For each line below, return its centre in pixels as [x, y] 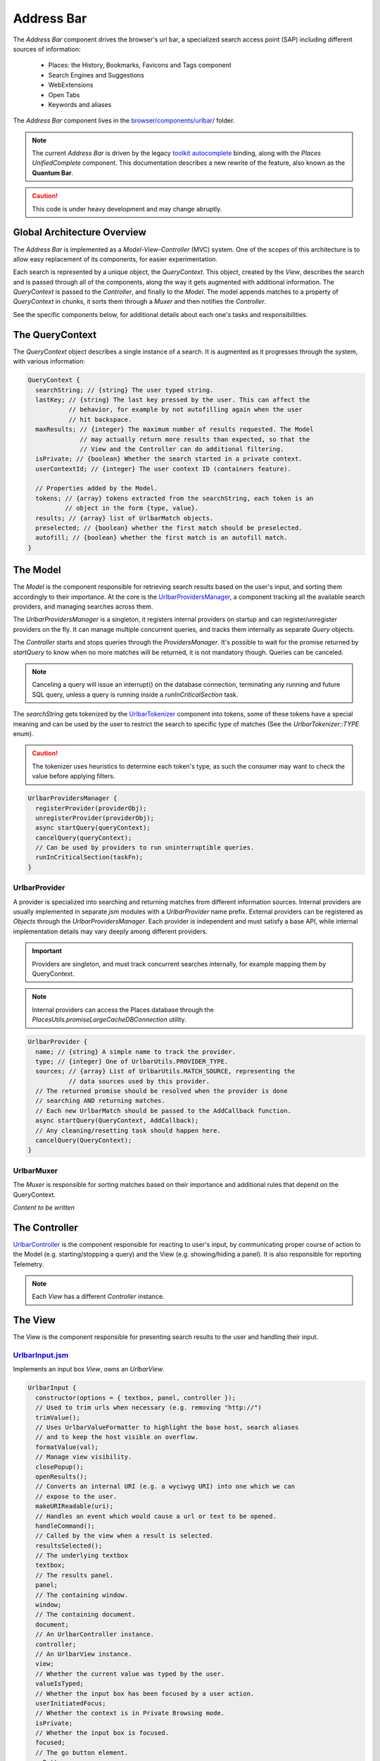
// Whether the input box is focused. [102, 1733]
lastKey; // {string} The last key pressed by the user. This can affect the [173, 399]
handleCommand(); [65, 1526]
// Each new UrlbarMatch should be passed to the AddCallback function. [164, 1110]
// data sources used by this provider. [139, 1081]
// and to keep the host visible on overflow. [117, 1437]
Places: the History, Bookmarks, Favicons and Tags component [140, 65]
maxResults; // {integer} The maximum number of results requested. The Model [175, 429]
